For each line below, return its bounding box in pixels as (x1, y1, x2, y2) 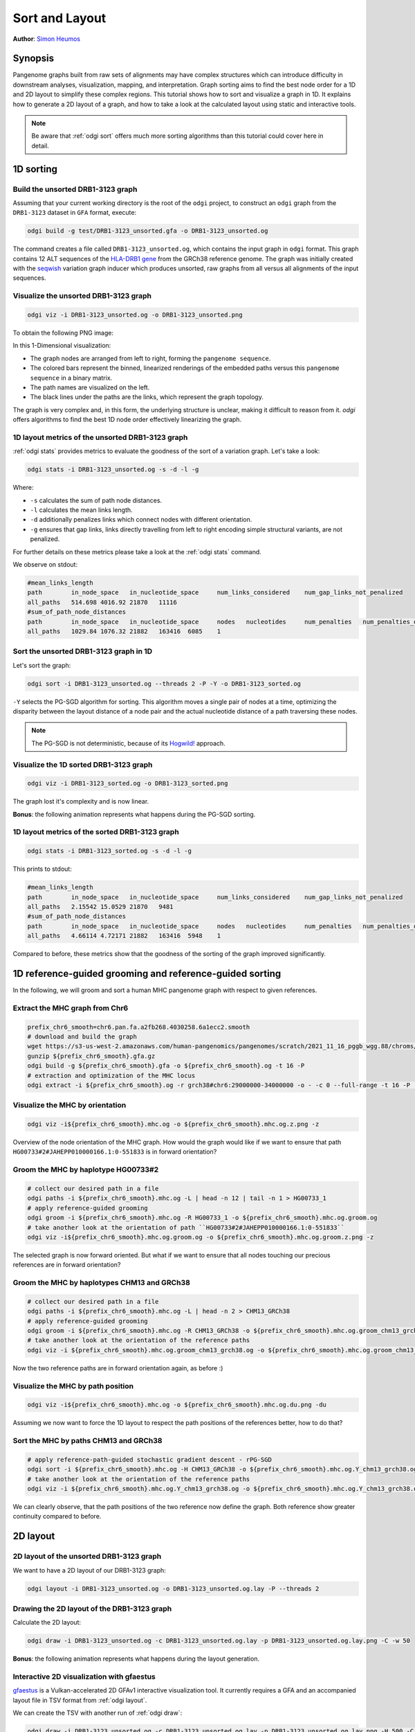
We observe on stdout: (12, 560, 78, 568)
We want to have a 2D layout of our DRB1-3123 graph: (12, 1566, 166, 1574)
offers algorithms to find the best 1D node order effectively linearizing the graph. (12, 416, 242, 424)
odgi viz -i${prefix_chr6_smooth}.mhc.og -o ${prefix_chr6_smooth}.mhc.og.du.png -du (27, 1401, 326, 1409)
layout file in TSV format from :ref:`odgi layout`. (12, 1696, 147, 1704)
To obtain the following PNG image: (12, 329, 114, 337)
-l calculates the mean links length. (30, 506, 133, 514)
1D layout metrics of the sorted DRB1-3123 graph (12, 827, 179, 837)
